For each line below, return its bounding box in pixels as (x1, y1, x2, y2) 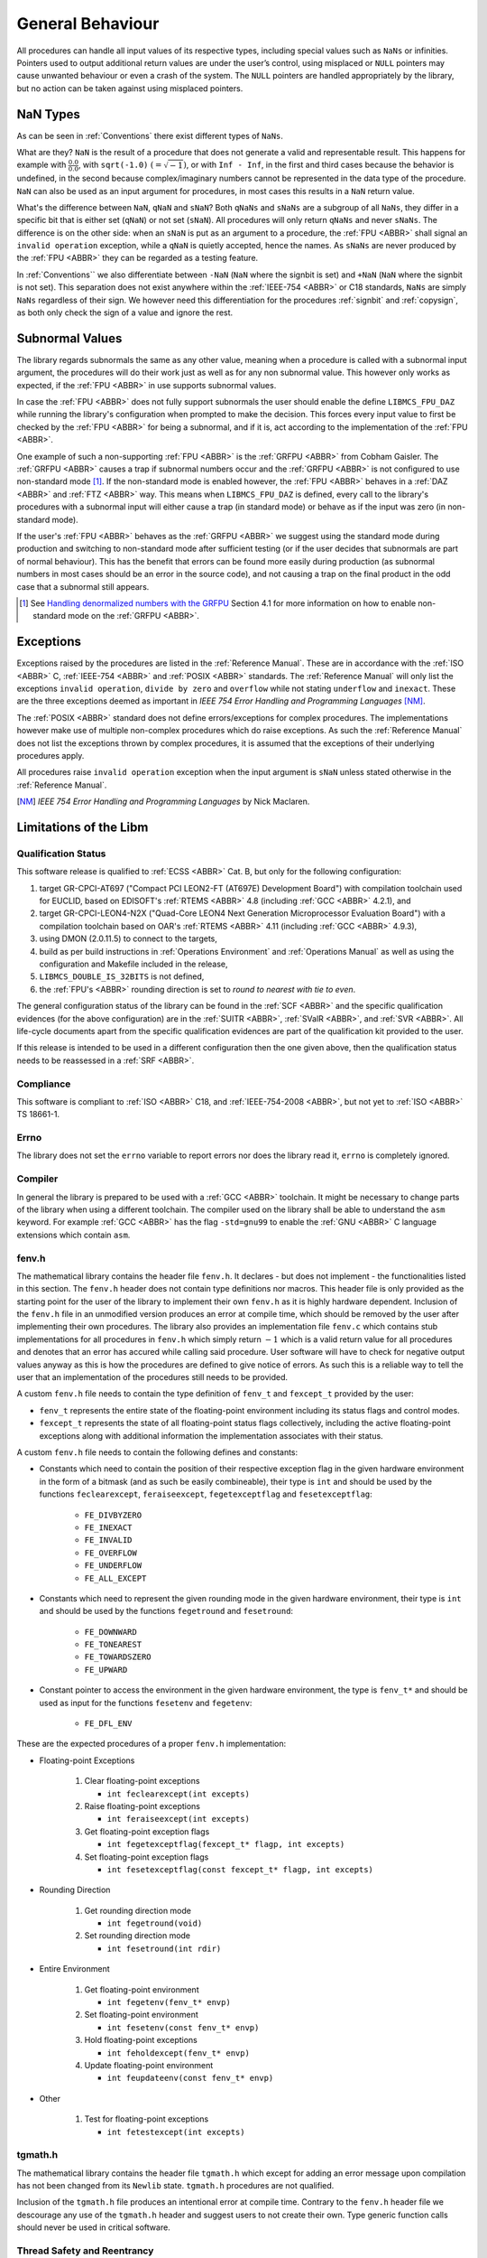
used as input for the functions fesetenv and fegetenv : (39, 1697, 253, 1708)
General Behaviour (16, 14, 160, 33)
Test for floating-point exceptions (84, 2113, 209, 2124)
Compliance (16, 1078, 71, 1090)
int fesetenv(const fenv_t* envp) (106, 2022, 260, 2032)
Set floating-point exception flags (84, 1852, 209, 1862)
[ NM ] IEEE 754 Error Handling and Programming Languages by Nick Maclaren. (16, 796, 310, 807)
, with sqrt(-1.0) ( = (78, 159, 162, 171)
